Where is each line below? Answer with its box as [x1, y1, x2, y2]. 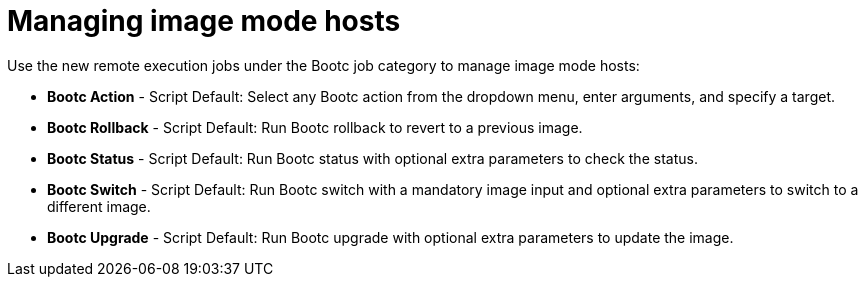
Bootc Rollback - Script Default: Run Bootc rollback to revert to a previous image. [47, 118, 583, 136]
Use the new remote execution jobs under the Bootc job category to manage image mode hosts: [7, 56, 640, 74]
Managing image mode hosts [7, 4, 401, 38]
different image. [47, 197, 151, 215]
